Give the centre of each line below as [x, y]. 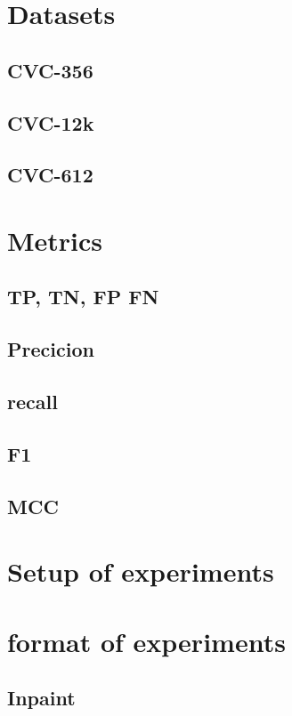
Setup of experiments [141, 571]
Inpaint [41, 698]
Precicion [51, 349]
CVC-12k [51, 122]
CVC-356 [50, 70]
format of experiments [146, 641]
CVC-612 [50, 175]
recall [32, 402]
